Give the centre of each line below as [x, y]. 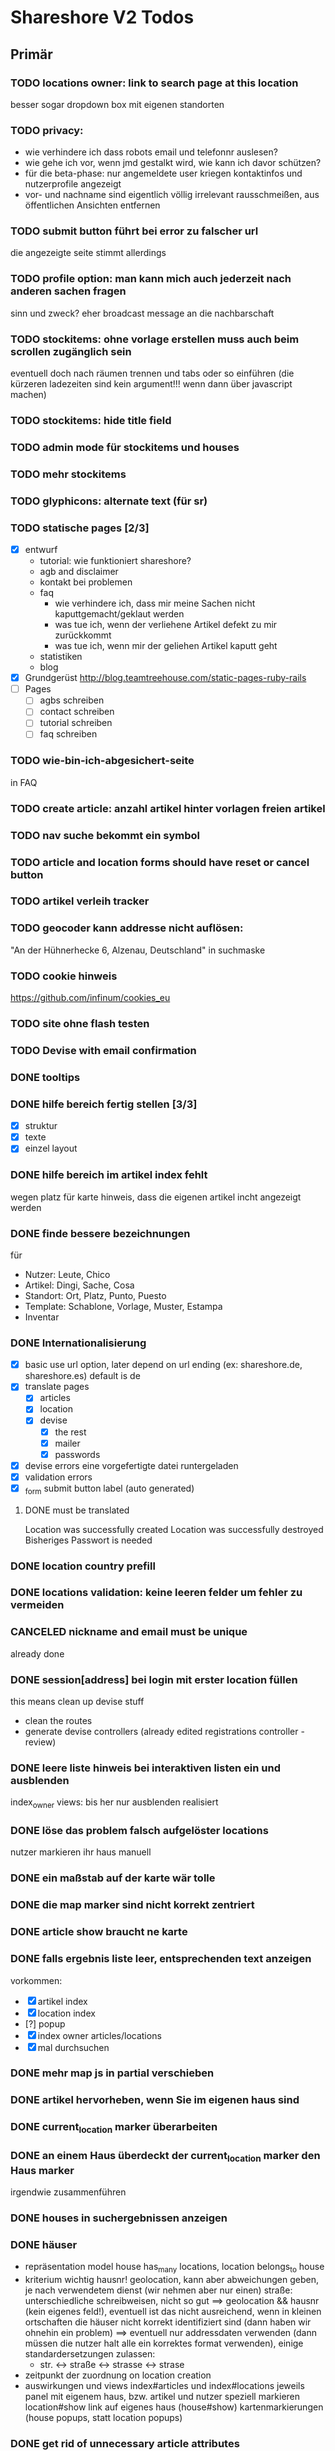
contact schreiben [77, 712]
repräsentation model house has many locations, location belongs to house [174, 2268]
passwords [77, 1454]
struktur [41, 1126]
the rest [70, 1432]
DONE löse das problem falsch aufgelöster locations [139, 1831]
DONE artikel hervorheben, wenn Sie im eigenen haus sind [155, 2100]
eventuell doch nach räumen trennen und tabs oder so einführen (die [152, 373]
